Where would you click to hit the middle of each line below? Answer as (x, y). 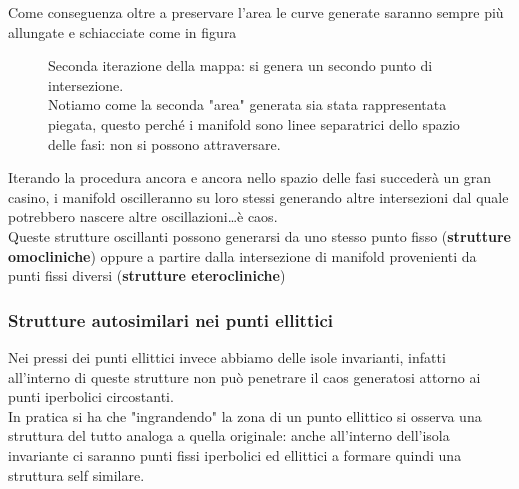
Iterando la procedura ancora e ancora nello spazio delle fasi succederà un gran (250, 177)
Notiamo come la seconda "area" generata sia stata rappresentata (247, 104)
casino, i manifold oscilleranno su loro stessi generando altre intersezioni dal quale (258, 196)
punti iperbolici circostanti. (91, 396)
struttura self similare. (76, 474)
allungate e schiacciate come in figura (122, 31)
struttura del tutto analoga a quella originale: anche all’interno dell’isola (229, 435)
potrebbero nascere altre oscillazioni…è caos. (143, 216)
